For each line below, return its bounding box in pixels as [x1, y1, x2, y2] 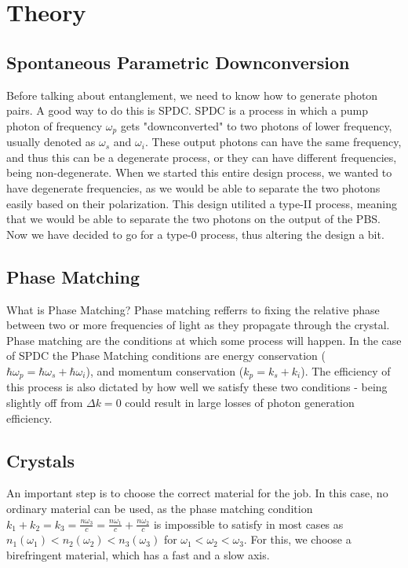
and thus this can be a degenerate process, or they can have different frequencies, [6, 148, 397, 165]
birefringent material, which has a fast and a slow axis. [6, 547, 270, 563]
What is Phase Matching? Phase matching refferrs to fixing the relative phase [6, 301, 380, 317]
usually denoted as [6, 134, 96, 150]
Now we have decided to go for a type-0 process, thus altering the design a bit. [6, 225, 384, 242]
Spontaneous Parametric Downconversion [6, 49, 350, 74]
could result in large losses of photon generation [125, 394, 355, 410]
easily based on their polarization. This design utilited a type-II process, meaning [6, 195, 397, 211]
